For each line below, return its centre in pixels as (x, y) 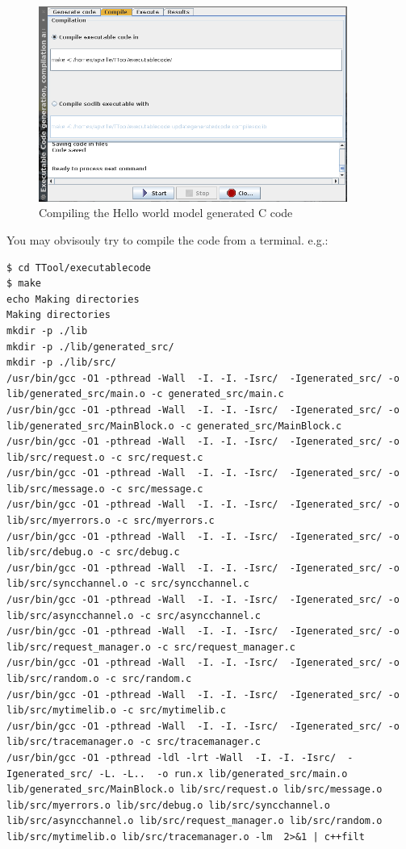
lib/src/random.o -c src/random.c (99, 679)
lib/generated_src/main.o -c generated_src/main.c (145, 394)
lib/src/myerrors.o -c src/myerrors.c (111, 521)
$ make (24, 284)
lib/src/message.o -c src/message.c (105, 489)
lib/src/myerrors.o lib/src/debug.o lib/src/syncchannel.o (168, 805)
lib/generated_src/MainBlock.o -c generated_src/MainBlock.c (174, 426)
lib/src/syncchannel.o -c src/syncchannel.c (128, 584)
